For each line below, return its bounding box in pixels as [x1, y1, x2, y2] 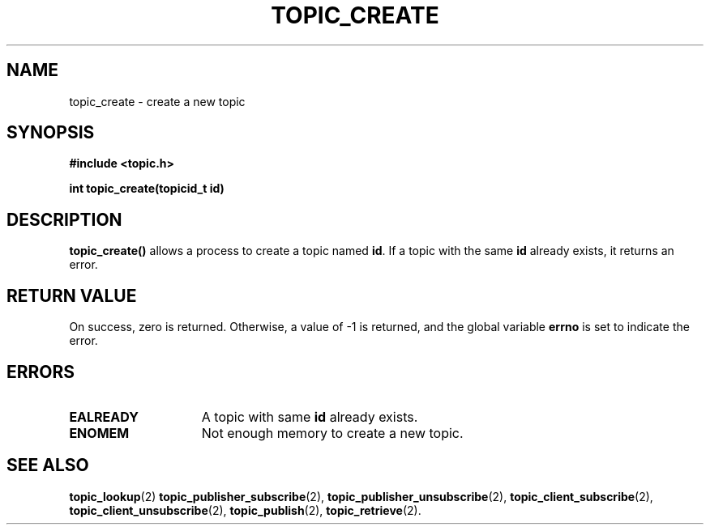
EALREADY [69, 408, 139, 425]
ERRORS [6, 361, 75, 382]
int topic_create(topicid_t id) [69, 181, 225, 196]
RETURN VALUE [6, 285, 137, 306]
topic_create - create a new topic [69, 94, 246, 108]
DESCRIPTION [6, 209, 122, 230]
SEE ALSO [6, 455, 89, 476]
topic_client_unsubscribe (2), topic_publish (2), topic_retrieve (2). [69, 503, 421, 517]
